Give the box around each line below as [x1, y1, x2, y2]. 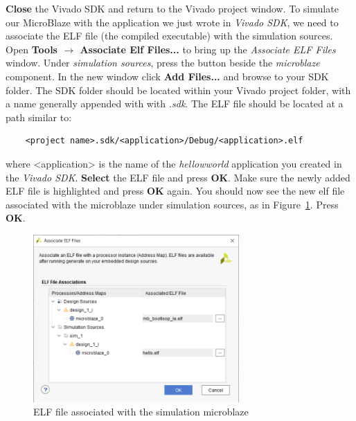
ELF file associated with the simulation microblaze [33, 404, 249, 419]
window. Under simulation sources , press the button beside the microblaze [6, 55, 320, 70]
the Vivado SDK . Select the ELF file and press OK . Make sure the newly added [6, 170, 350, 184]
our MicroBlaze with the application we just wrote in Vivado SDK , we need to [6, 15, 339, 29]
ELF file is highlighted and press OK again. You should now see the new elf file [6, 183, 345, 198]
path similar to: [6, 109, 72, 124]
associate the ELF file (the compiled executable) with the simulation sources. [6, 28, 333, 43]
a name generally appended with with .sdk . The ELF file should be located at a [6, 96, 344, 111]
